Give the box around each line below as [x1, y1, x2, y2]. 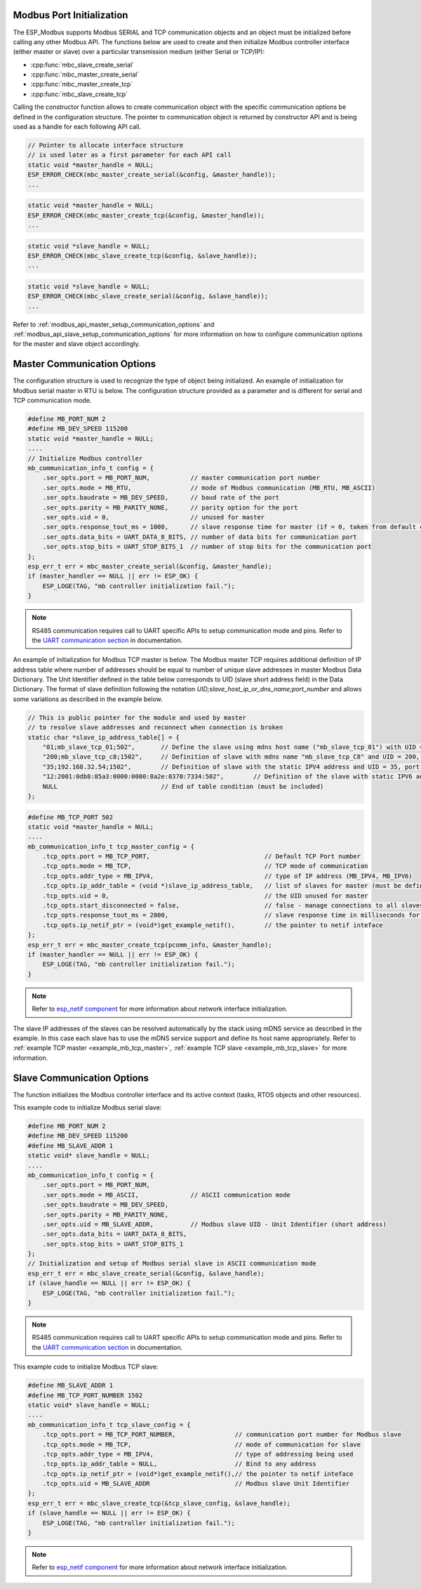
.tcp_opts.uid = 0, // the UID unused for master [42, 891, 368, 900]
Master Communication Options [13, 358, 156, 370]
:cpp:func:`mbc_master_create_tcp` [30, 80, 133, 88]
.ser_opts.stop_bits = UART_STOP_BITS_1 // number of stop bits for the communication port [42, 543, 372, 551]
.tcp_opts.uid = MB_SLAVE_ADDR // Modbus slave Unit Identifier [42, 1480, 350, 1488]
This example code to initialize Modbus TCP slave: [13, 1362, 159, 1371]
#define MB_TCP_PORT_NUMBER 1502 [27, 1391, 143, 1399]
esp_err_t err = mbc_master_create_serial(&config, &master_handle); [27, 562, 272, 570]
